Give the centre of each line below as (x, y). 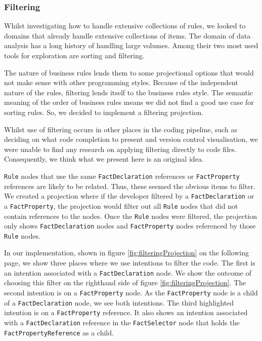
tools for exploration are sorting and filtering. (74, 55)
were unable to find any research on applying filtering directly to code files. (120, 149)
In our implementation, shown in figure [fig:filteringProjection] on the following (126, 253)
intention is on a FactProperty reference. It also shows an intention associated (126, 312)
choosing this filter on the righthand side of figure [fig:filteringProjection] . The (125, 282)
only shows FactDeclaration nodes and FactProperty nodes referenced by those (130, 226)
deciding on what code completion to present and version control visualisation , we (131, 139)
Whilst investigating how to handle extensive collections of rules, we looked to (125, 26)
